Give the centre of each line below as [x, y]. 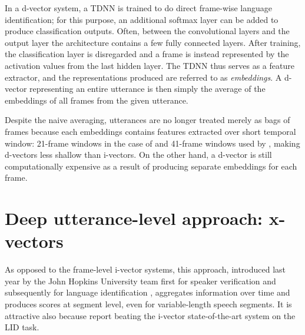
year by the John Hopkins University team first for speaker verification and [140, 281]
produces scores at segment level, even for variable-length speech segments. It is [148, 304]
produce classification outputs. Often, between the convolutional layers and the [147, 31]
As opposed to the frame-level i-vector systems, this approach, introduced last [145, 269]
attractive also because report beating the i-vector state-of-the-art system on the [150, 315]
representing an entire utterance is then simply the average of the [147, 89]
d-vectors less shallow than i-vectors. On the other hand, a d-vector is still [138, 155]
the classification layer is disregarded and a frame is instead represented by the [147, 54]
